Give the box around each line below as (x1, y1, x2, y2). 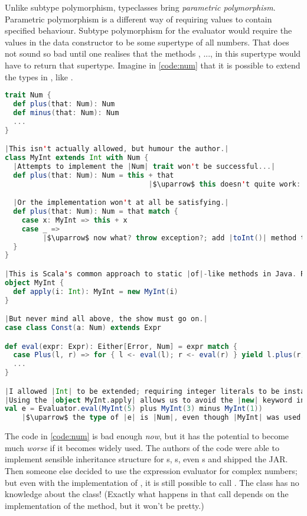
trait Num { (5, 91, 51, 100)
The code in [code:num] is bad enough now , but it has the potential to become (5, 430, 289, 442)
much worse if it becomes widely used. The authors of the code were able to (5, 441, 279, 453)
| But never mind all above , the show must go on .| (5, 315, 208, 324)
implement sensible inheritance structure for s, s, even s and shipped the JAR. (5, 453, 288, 465)
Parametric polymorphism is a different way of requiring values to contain (5, 12, 272, 25)
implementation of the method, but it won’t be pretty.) (5, 499, 204, 511)
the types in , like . (5, 70, 73, 83)
